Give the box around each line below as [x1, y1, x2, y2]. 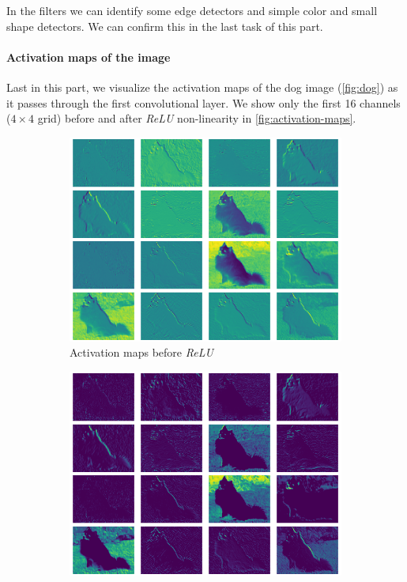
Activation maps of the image [6, 48, 171, 65]
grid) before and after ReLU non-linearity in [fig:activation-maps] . [37, 110, 356, 127]
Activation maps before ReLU [70, 344, 213, 361]
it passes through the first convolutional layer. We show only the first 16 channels [6, 94, 401, 111]
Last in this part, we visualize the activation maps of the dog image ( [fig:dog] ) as [6, 78, 398, 95]
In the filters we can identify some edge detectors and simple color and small [6, 2, 378, 18]
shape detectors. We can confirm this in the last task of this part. [6, 17, 323, 34]
